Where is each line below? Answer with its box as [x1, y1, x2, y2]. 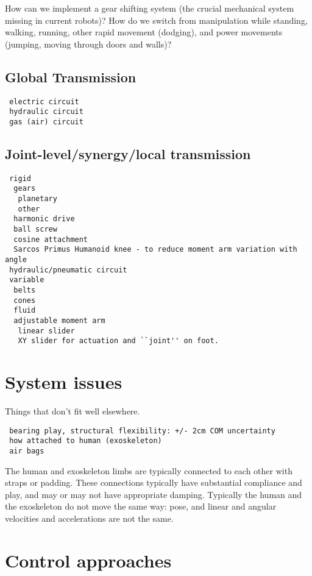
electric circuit [9, 97, 79, 106]
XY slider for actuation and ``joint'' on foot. [18, 336, 219, 346]
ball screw [13, 225, 57, 234]
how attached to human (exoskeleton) [9, 436, 162, 446]
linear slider [18, 326, 75, 335]
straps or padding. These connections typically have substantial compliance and [5, 476, 302, 489]
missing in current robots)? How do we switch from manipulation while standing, [5, 13, 308, 26]
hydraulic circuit [9, 107, 83, 116]
